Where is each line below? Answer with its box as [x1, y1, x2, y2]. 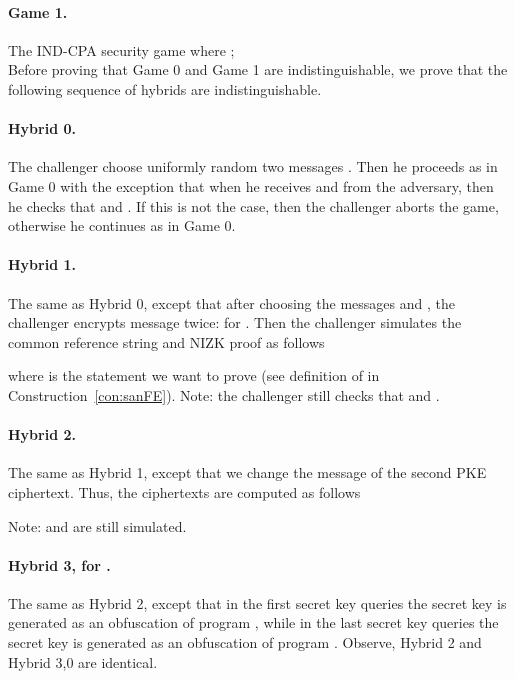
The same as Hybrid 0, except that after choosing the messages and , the [8, 292, 455, 313]
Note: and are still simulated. [8, 515, 187, 536]
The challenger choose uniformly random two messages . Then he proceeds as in [8, 156, 498, 177]
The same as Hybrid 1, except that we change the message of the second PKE [8, 462, 487, 483]
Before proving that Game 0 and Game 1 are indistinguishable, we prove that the [8, 59, 508, 80]
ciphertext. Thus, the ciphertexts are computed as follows [8, 481, 361, 502]
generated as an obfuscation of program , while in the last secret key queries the [8, 612, 499, 633]
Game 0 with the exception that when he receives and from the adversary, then [8, 175, 494, 196]
